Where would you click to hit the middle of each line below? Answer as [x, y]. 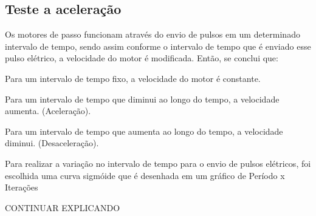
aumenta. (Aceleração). [48, 111]
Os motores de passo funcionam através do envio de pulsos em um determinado [153, 34]
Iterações [22, 187]
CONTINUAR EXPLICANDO [63, 207]
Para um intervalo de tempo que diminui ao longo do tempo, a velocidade [142, 99]
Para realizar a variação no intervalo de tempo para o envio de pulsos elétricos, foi [158, 163]
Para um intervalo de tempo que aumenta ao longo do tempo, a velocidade [144, 131]
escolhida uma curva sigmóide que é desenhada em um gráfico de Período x [145, 175]
